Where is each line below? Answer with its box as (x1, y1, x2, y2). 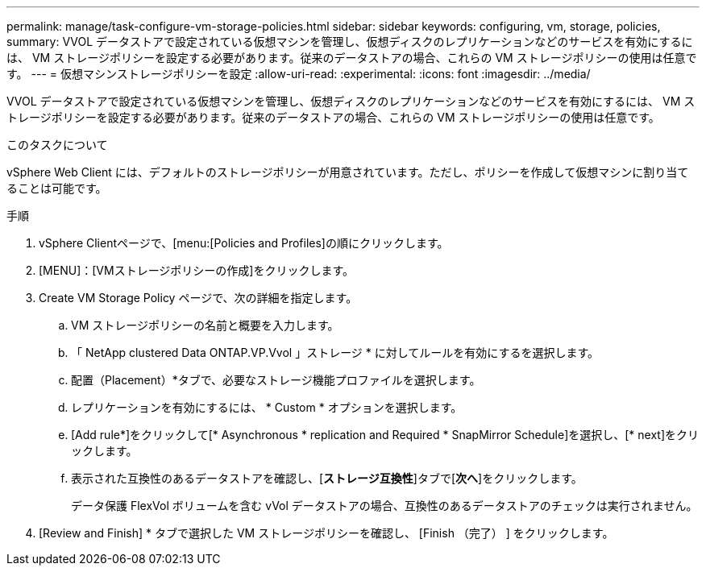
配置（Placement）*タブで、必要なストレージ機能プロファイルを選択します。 (71, 373, 481, 387)
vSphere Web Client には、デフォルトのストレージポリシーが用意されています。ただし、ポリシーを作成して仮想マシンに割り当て (6, 165, 689, 179)
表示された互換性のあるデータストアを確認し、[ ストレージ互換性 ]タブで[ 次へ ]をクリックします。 (71, 471, 583, 485)
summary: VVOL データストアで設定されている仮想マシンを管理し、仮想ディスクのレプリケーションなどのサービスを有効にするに (6, 35, 693, 48)
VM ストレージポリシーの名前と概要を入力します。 (71, 318, 339, 332)
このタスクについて (6, 138, 108, 151)
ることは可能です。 (6, 181, 107, 195)
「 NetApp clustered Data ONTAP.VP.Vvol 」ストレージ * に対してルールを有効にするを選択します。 (71, 346, 600, 359)
